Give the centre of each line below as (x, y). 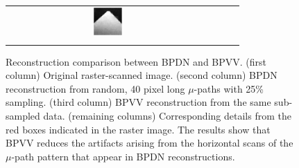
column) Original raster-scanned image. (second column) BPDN (142, 75)
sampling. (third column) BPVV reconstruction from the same (138, 102)
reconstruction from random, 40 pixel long (95, 88)
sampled (23, 115)
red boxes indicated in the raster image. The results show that (138, 129)
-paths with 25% (229, 88)
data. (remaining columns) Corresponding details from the (167, 115)
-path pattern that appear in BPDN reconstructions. (123, 156)
